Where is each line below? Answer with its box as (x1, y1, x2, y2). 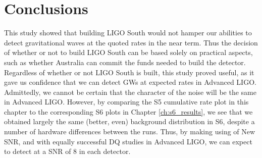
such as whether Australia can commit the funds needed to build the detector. (4, 57, 246, 67)
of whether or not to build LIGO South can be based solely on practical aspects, (4, 47, 253, 58)
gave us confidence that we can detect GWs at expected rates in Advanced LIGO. (4, 77, 256, 87)
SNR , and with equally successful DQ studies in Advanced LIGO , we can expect (4, 136, 252, 146)
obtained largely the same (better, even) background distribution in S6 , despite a (4, 116, 255, 127)
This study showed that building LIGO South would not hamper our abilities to (4, 27, 252, 38)
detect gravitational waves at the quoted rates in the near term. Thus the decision (4, 37, 258, 47)
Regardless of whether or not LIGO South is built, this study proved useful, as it (4, 67, 254, 77)
